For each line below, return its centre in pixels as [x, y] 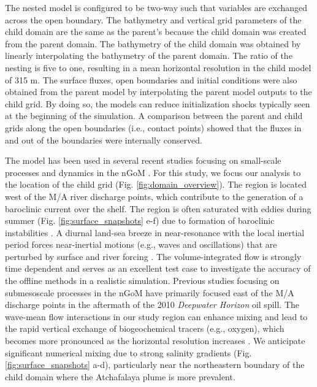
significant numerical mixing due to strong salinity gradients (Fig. [128, 352]
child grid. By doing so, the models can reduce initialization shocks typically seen [158, 103]
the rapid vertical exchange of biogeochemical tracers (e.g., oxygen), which [145, 328]
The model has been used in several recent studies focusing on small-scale [143, 160]
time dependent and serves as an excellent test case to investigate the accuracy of [158, 268]
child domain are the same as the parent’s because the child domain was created [156, 32]
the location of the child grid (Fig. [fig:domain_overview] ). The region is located [156, 184]
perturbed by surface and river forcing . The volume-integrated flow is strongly [153, 256]
